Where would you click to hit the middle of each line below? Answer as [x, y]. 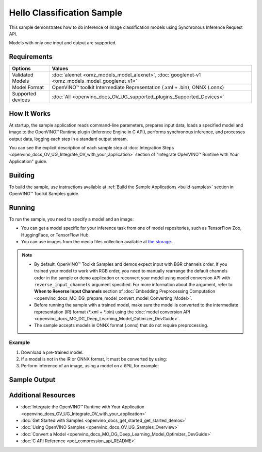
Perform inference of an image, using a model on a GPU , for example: [90, 366]
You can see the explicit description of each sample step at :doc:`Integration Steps [91, 147]
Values [60, 69]
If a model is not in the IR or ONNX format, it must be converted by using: [94, 359]
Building [22, 175]
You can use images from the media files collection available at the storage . [97, 242]
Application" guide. [28, 161]
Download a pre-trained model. [52, 352]
